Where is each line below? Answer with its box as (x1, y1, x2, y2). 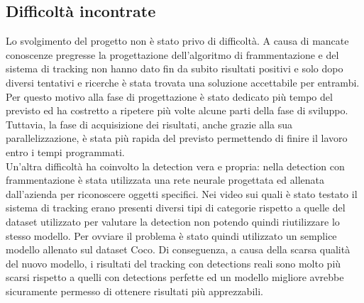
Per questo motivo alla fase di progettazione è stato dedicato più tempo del (6, 89, 333, 104)
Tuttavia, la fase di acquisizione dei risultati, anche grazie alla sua (6, 116, 293, 131)
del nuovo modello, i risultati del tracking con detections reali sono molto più (6, 255, 341, 270)
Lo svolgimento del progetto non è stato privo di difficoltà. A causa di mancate (6, 33, 349, 48)
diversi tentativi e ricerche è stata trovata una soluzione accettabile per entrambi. (6, 75, 360, 89)
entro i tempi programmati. (6, 144, 125, 159)
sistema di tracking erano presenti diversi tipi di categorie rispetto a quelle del (6, 200, 346, 215)
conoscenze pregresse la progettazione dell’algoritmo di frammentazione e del (6, 47, 339, 62)
